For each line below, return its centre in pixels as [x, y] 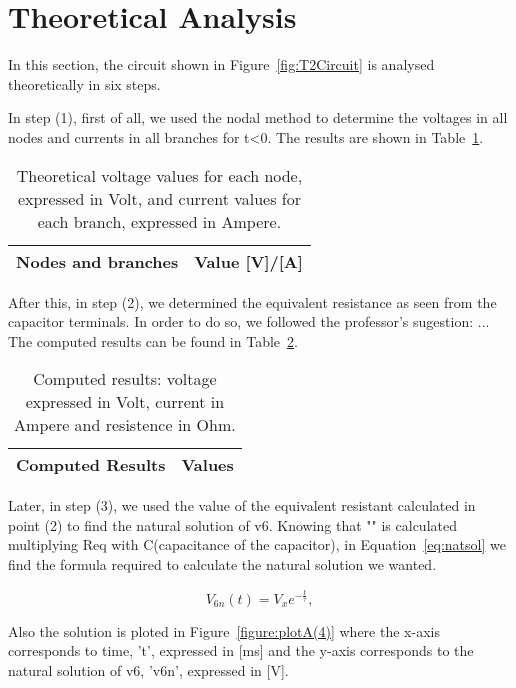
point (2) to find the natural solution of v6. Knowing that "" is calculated [232, 524]
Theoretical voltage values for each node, [159, 175]
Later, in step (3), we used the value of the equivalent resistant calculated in [242, 505]
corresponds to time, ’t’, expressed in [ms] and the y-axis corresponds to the [241, 650]
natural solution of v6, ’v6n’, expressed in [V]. [148, 669]
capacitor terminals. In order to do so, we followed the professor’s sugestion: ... [249, 321]
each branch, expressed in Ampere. [159, 221]
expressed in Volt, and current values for [159, 198]
